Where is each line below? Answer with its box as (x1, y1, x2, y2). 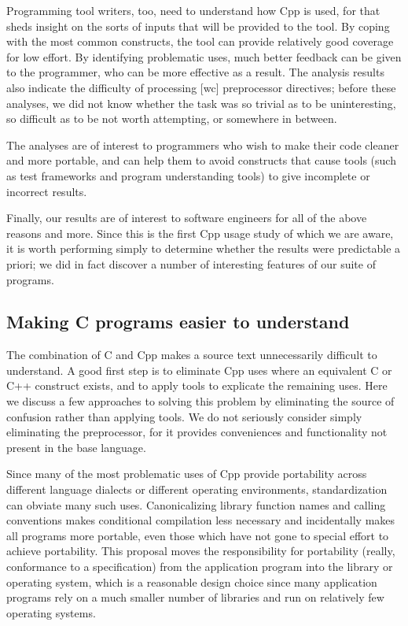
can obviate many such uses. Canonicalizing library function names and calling (6, 496, 386, 513)
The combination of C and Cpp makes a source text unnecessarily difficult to (6, 346, 377, 363)
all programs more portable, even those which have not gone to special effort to (6, 527, 389, 543)
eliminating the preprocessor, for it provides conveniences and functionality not (6, 424, 388, 440)
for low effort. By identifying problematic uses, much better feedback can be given (6, 48, 402, 65)
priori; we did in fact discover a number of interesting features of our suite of (6, 255, 376, 272)
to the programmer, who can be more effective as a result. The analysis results (6, 64, 384, 80)
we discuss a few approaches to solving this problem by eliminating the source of (6, 393, 395, 409)
